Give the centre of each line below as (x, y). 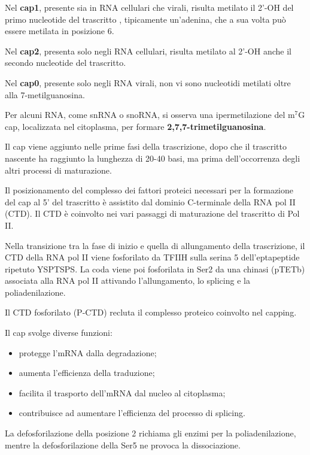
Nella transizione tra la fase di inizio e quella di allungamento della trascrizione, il (155, 245)
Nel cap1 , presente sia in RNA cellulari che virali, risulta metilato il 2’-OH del (149, 7)
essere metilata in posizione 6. (60, 31)
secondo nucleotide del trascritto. (66, 63)
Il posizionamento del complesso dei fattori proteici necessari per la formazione (149, 190)
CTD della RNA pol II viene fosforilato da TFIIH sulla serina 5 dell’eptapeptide (152, 257)
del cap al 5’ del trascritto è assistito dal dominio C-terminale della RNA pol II (150, 201)
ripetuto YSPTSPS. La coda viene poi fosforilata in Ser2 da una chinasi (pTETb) (155, 269)
